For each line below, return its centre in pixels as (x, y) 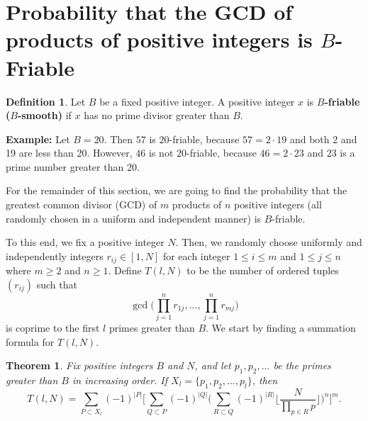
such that (57, 284)
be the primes (302, 365)
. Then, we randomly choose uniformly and (269, 242)
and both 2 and (323, 139)
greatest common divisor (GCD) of (82, 204)
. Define (125, 270)
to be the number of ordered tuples (263, 270)
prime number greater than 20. (73, 166)
